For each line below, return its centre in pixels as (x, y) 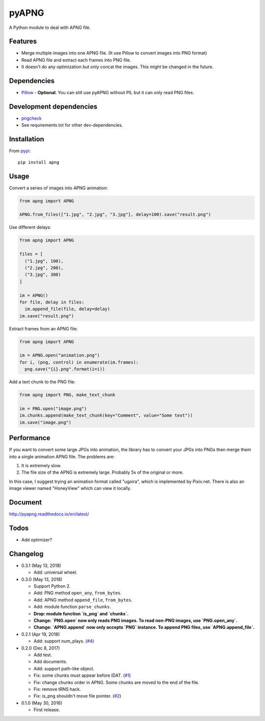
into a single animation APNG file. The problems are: (62, 456)
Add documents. (50, 662)
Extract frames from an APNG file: (43, 328)
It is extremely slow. (41, 466)
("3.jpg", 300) (43, 275)
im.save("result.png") (47, 316)
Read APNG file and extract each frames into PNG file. (76, 60)
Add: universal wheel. (55, 572)
